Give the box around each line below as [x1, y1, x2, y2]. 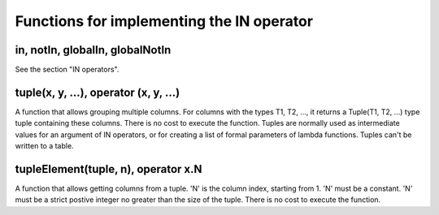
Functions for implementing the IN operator [15, 12, 313, 30]
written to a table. [15, 141, 74, 151]
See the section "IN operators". [15, 65, 120, 75]
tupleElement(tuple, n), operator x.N [15, 162, 202, 176]
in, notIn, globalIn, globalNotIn [15, 43, 172, 57]
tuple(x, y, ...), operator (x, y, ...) [15, 85, 180, 99]
